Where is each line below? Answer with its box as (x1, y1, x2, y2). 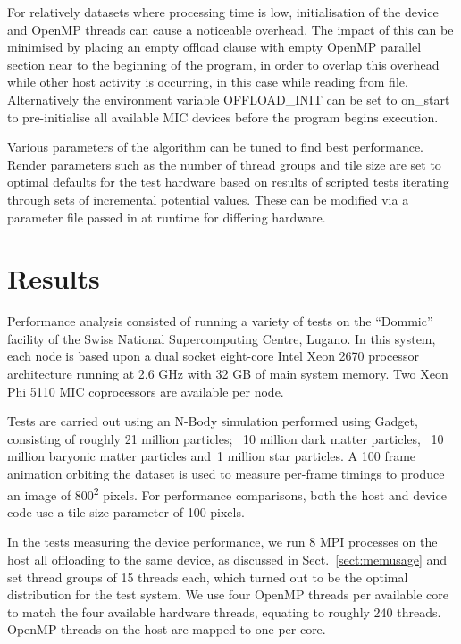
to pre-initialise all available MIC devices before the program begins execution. (7, 107, 439, 126)
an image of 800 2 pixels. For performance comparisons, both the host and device (7, 482, 447, 504)
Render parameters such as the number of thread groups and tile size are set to (7, 155, 441, 173)
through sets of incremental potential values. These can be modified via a (7, 189, 409, 208)
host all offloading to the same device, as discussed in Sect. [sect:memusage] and (7, 550, 448, 569)
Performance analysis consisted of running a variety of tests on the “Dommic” (7, 312, 433, 330)
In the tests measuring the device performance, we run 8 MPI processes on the (7, 532, 438, 551)
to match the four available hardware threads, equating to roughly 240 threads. (7, 602, 441, 621)
